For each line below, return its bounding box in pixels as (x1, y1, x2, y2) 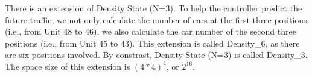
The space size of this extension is (5, 60, 130, 72)
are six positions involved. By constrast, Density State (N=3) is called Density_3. (5, 48, 308, 61)
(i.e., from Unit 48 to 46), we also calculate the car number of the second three (5, 25, 296, 38)
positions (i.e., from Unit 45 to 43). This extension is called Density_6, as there (5, 36, 300, 49)
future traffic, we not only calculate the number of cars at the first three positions (5, 13, 307, 26)
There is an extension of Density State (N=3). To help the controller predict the (5, 2, 302, 14)
